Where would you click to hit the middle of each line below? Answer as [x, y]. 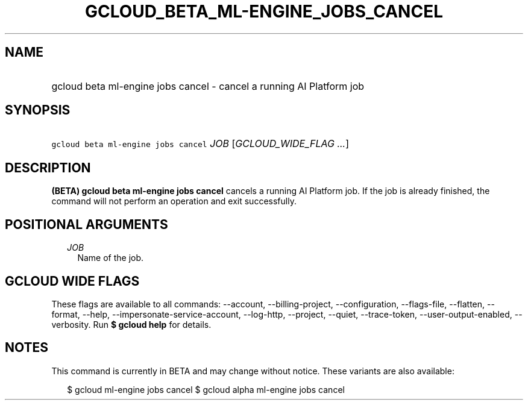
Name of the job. [111, 258]
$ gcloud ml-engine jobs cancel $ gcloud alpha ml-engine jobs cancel [206, 389]
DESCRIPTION [48, 168]
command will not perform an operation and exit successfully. [174, 201]
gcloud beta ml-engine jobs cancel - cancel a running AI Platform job [208, 86]
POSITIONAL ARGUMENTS [86, 224]
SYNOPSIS [38, 110]
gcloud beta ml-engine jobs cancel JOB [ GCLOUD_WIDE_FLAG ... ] [200, 144]
